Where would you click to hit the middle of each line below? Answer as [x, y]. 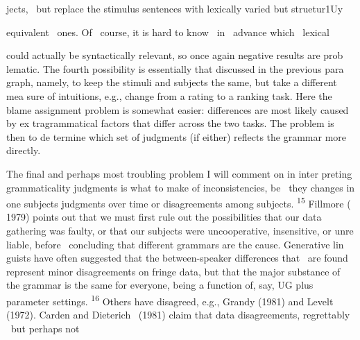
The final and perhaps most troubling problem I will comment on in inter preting [179, 173]
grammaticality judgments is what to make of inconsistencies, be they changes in [181, 187]
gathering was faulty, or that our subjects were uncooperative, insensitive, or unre [180, 230]
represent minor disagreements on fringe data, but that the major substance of [173, 271]
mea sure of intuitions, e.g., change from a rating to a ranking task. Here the [169, 95]
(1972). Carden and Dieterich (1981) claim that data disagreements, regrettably [178, 315]
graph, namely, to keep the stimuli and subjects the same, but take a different [172, 82]
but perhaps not [45, 328]
